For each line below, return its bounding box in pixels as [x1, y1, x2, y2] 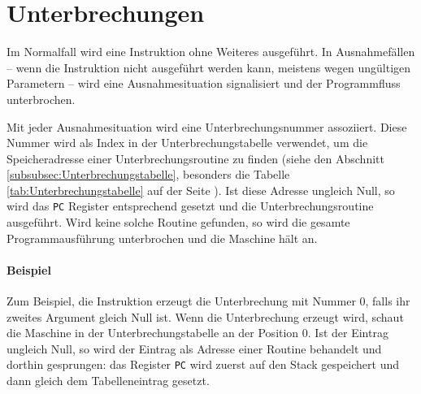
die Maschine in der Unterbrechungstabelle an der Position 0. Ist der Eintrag [7, 324, 388, 341]
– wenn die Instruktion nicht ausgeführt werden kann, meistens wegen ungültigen [7, 58, 411, 76]
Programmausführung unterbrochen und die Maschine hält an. [7, 229, 318, 246]
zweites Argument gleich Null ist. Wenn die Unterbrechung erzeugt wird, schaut [7, 308, 404, 325]
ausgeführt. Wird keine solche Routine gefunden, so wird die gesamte [7, 214, 350, 231]
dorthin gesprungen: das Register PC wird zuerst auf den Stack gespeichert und [7, 356, 399, 373]
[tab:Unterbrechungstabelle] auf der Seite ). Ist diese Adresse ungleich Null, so [7, 181, 395, 198]
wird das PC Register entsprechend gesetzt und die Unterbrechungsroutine [7, 197, 374, 214]
